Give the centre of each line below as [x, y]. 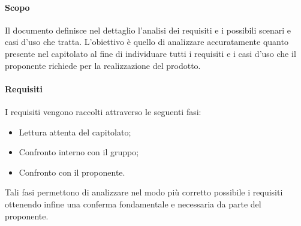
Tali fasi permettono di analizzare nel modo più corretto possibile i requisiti [144, 192]
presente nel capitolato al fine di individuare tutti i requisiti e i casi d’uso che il [150, 53]
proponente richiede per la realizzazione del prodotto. [103, 65]
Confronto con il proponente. [72, 172]
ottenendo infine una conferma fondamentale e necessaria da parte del [133, 204]
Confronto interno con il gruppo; [79, 152]
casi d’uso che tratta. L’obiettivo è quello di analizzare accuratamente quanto [147, 42]
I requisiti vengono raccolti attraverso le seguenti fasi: [103, 111]
